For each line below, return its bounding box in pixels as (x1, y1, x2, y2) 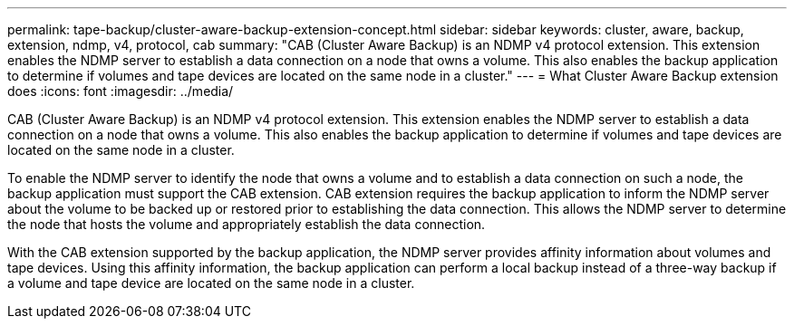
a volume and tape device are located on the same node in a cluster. (7, 275, 415, 291)
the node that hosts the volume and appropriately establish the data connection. (7, 216, 486, 232)
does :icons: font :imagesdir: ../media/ (7, 83, 234, 99)
